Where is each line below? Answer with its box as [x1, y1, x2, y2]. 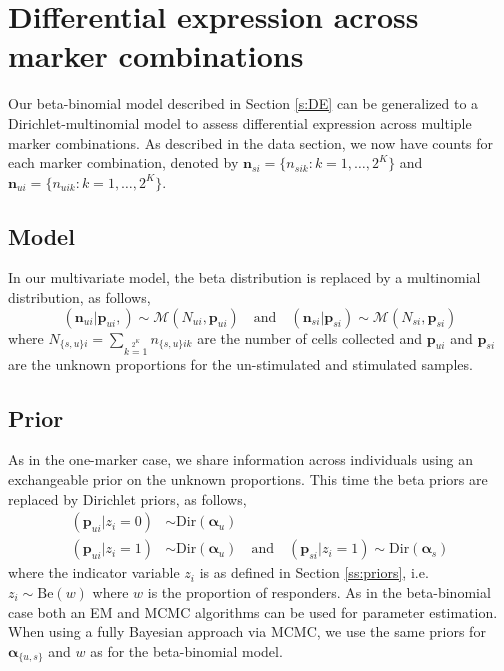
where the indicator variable [8, 562, 180, 583]
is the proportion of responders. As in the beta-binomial [147, 581, 491, 602]
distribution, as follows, [8, 287, 151, 308]
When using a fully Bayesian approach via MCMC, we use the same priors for [8, 621, 486, 642]
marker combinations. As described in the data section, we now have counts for [8, 132, 494, 153]
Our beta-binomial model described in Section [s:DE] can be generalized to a [8, 93, 479, 114]
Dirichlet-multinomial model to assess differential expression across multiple [8, 112, 472, 133]
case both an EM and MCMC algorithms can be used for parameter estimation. [8, 601, 498, 622]
